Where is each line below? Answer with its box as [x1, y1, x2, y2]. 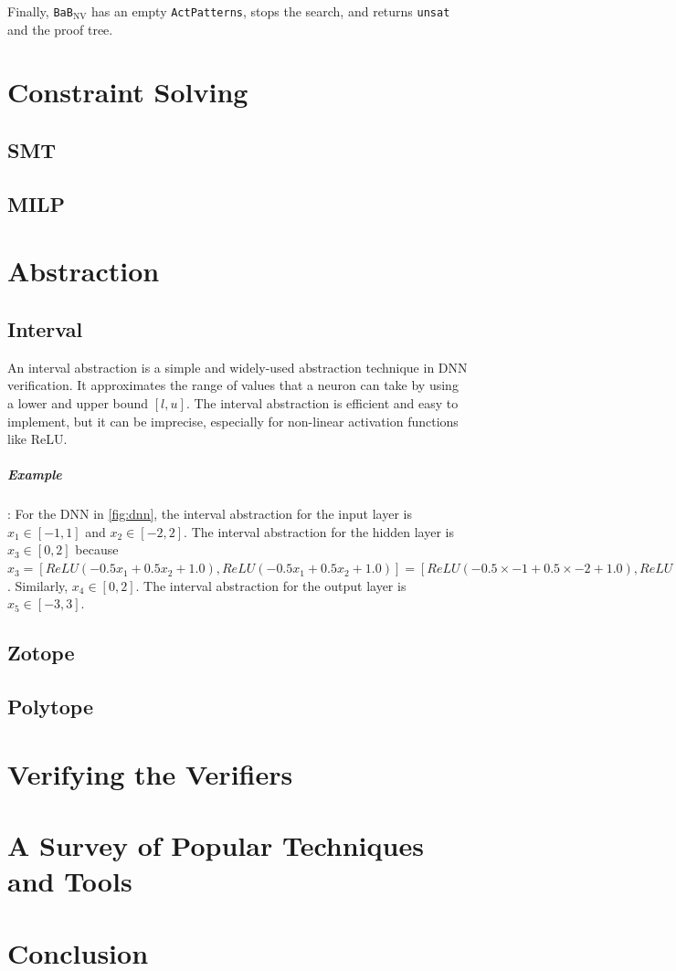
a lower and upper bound [7, 393, 149, 412]
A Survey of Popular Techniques [7, 826, 424, 863]
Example [7, 465, 62, 484]
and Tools [7, 862, 132, 900]
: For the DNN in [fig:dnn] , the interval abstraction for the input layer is [7, 504, 412, 523]
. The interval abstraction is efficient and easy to [185, 393, 459, 412]
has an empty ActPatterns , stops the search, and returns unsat [91, 2, 450, 20]
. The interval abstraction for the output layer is [135, 575, 407, 595]
